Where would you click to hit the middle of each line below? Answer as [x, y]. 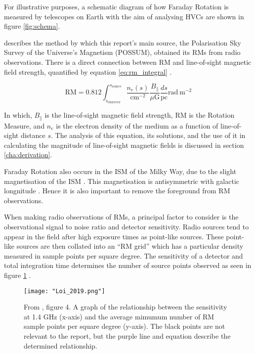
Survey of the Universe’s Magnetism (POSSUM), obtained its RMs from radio [122, 52]
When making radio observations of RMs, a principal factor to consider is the [121, 217]
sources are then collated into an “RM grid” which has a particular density [130, 246]
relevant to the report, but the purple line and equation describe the [127, 336]
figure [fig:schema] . [32, 26]
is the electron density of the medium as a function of [137, 125]
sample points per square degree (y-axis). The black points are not [125, 326]
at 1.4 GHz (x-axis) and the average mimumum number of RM [119, 316]
